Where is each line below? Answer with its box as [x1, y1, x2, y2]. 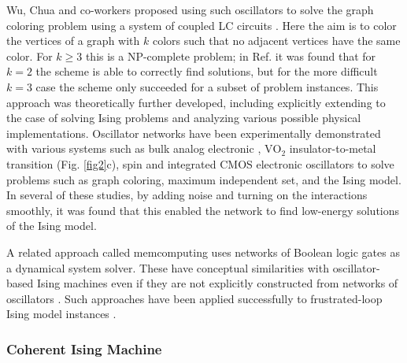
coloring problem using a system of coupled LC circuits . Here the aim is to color [6, 17, 397, 33]
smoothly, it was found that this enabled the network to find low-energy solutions [6, 202, 400, 218]
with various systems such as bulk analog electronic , [6, 140, 261, 157]
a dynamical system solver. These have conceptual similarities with [6, 259, 329, 276]
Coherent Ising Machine [6, 339, 162, 358]
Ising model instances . [6, 306, 117, 322]
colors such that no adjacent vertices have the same [152, 32, 401, 49]
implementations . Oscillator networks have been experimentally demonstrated [6, 124, 381, 141]
